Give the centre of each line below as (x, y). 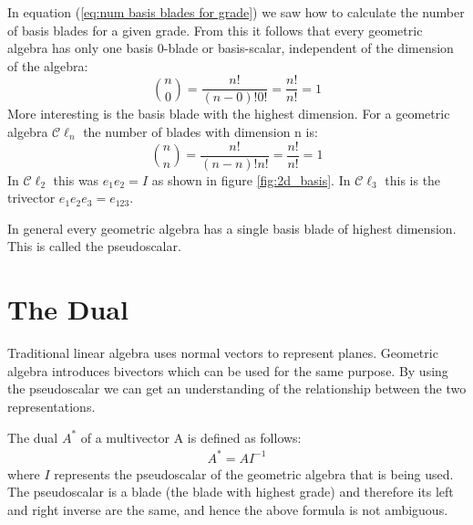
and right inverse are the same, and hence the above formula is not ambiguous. (228, 509)
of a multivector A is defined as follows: (191, 437)
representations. (51, 406)
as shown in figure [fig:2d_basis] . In (251, 179)
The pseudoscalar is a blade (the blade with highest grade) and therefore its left (231, 492)
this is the (413, 179)
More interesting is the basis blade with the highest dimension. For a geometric (229, 114)
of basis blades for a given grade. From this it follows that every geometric (215, 30)
